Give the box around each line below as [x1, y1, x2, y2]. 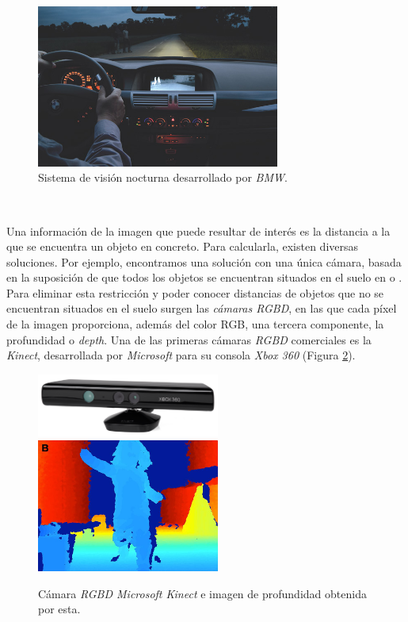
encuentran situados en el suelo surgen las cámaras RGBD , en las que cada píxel [6, 300, 397, 317]
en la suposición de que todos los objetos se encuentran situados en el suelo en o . [6, 269, 402, 286]
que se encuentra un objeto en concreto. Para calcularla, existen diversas [6, 238, 359, 255]
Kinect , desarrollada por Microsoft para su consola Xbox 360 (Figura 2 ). [6, 347, 356, 363]
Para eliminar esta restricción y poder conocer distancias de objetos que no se [6, 284, 384, 301]
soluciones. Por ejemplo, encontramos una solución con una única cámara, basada [6, 253, 402, 270]
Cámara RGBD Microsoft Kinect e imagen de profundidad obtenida [38, 585, 367, 601]
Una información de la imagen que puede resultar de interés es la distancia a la [6, 222, 391, 239]
